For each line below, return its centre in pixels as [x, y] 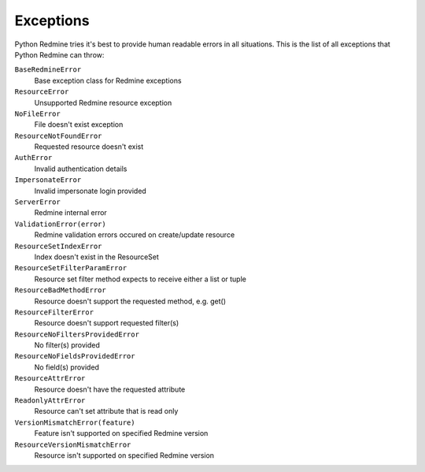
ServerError [37, 202]
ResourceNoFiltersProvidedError [77, 334]
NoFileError [37, 113]
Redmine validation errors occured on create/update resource [135, 235]
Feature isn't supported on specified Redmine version [121, 433]
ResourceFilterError [54, 312]
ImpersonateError [48, 180]
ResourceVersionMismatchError [73, 444]
